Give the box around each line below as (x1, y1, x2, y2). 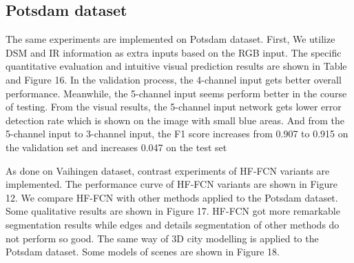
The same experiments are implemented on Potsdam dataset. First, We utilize (6, 32, 335, 46)
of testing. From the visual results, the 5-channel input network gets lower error (6, 99, 342, 114)
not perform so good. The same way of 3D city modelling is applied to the (6, 231, 319, 245)
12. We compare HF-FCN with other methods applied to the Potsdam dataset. (6, 190, 338, 204)
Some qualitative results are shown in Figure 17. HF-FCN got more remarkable (6, 204, 340, 218)
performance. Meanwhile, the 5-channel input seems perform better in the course (6, 86, 347, 100)
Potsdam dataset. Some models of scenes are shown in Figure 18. (6, 244, 280, 259)
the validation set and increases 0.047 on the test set (6, 139, 227, 154)
